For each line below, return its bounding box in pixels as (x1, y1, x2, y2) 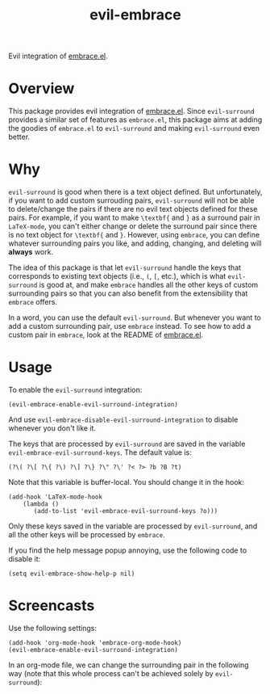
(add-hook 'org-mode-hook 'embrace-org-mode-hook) (8, 638, 182, 647)
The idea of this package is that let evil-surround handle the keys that (8, 263, 242, 272)
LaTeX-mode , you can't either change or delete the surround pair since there (8, 221, 258, 231)
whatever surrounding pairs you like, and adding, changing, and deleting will (8, 238, 262, 248)
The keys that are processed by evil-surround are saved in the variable (8, 439, 246, 448)
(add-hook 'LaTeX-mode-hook (8, 493, 103, 501)
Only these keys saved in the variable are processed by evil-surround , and (8, 521, 258, 531)
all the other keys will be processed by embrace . (8, 530, 165, 539)
